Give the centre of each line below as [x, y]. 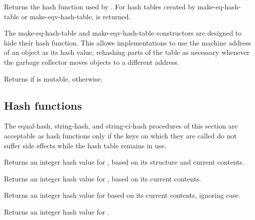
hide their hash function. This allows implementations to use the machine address [127, 42]
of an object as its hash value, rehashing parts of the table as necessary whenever [127, 52]
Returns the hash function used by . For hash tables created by [100, 6]
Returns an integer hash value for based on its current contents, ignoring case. [122, 195]
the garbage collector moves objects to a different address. [92, 62]
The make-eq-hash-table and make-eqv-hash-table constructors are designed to [123, 33]
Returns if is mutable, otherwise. [53, 78]
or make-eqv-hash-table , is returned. [76, 16]
